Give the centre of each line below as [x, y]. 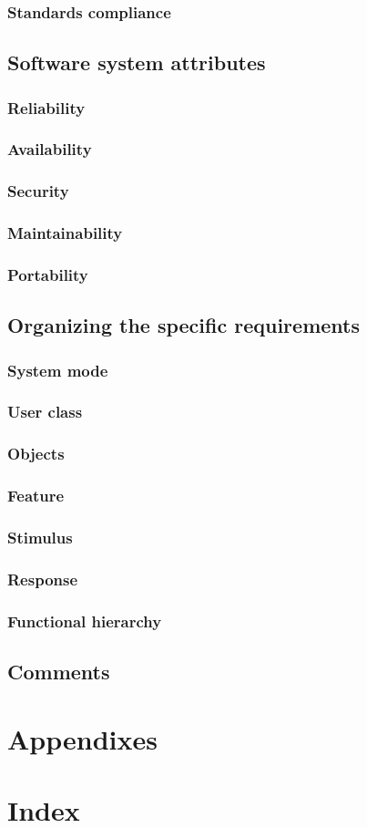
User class [45, 412]
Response [43, 579]
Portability [48, 274]
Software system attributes [137, 62]
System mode [58, 370]
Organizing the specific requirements [183, 325]
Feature [36, 496]
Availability [50, 149]
